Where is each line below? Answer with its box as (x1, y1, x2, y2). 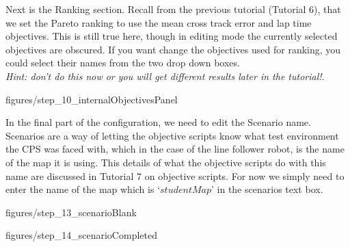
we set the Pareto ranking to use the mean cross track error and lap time (5, 15, 312, 29)
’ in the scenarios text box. (211, 182, 323, 196)
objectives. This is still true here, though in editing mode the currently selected (5, 29, 338, 43)
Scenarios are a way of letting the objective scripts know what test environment (5, 128, 339, 142)
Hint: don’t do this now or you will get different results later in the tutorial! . (5, 68, 325, 83)
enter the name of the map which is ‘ (5, 182, 161, 196)
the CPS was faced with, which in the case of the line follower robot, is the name (5, 142, 345, 156)
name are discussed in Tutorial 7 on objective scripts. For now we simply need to (5, 168, 345, 183)
